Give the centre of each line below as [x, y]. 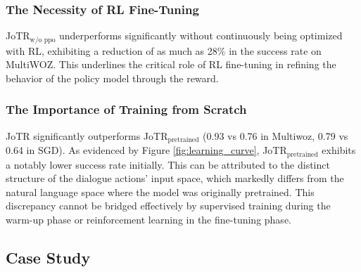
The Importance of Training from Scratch [126, 109]
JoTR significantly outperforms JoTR [87, 135]
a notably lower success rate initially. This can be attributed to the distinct [168, 164]
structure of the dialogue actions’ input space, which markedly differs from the [175, 178]
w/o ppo [43, 40]
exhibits [339, 150]
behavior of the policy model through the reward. [112, 78]
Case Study [48, 257]
